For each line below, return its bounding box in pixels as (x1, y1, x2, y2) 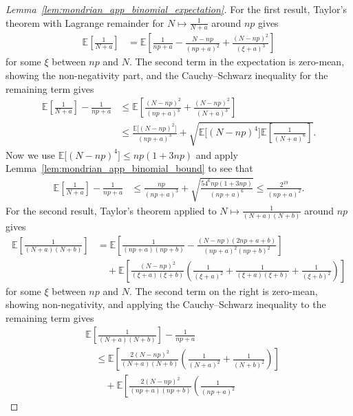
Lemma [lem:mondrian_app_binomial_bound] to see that (6, 161, 253, 175)
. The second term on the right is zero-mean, (129, 283, 318, 298)
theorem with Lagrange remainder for (6, 15, 164, 30)
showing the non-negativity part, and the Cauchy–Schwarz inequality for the (6, 68, 328, 83)
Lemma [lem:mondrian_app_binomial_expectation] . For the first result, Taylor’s (6, 2, 347, 16)
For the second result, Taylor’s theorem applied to (6, 203, 217, 217)
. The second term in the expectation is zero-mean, (129, 54, 345, 69)
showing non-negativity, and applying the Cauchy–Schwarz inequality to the (6, 297, 326, 311)
